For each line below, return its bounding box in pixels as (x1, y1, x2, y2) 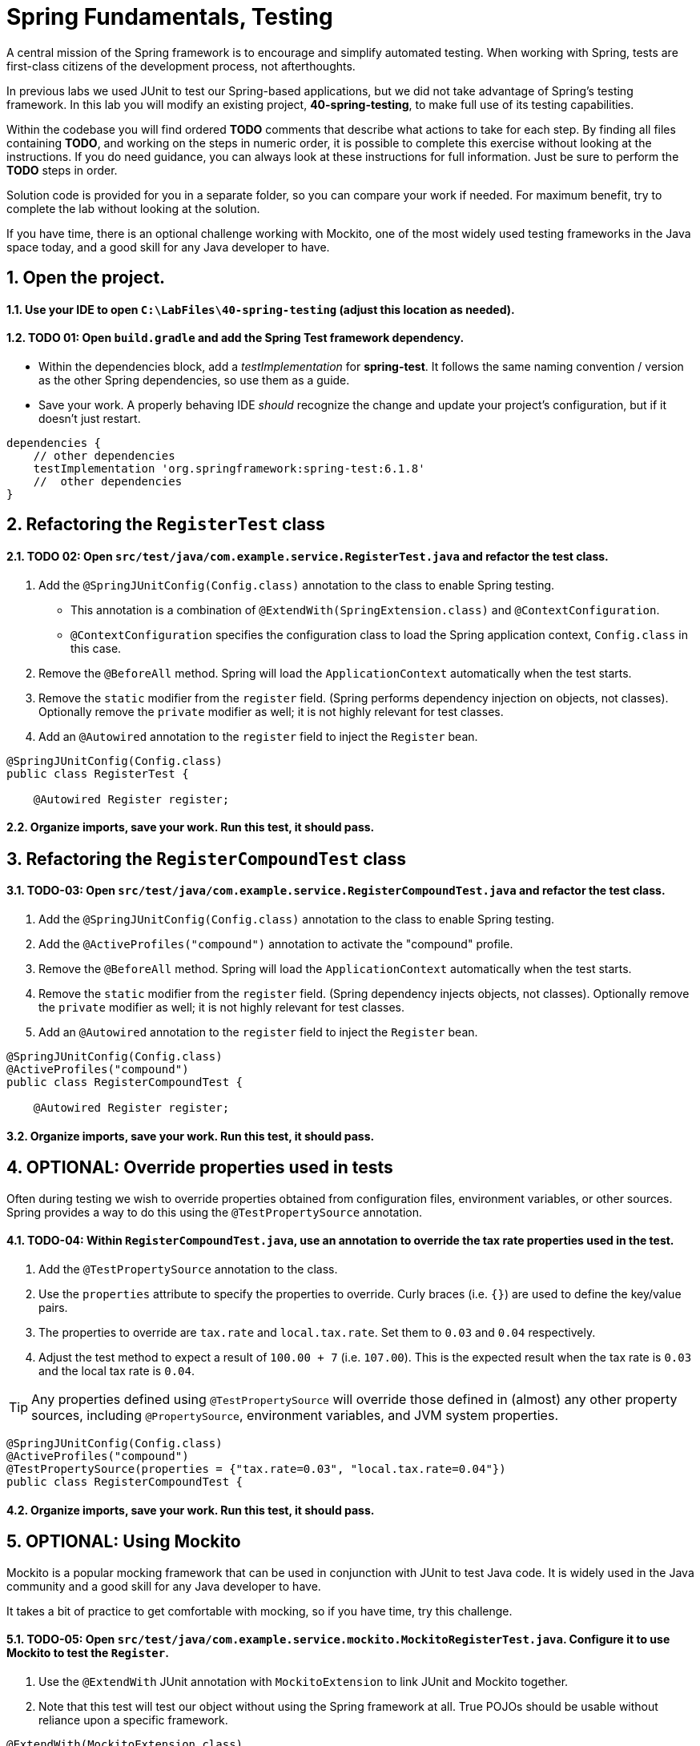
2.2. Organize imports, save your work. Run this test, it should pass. (6, 820, 375, 835)
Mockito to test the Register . (6, 1646, 169, 1660)
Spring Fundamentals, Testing (6, 3, 333, 30)
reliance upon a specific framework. (38, 1712, 228, 1727)
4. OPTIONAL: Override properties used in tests (6, 1157, 393, 1178)
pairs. (38, 1300, 68, 1314)
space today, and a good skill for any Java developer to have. (6, 239, 330, 254)
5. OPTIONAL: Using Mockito (6, 1531, 241, 1552)
